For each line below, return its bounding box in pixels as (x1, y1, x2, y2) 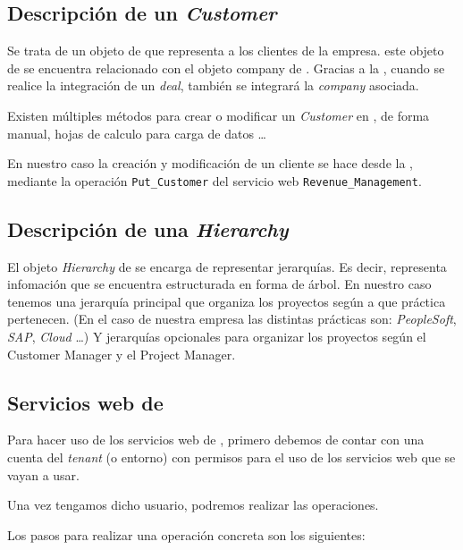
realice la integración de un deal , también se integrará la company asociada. (7, 76, 419, 95)
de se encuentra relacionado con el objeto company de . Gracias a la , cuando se (7, 58, 445, 77)
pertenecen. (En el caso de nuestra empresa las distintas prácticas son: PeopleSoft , (7, 309, 457, 328)
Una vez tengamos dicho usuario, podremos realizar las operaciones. (7, 495, 379, 514)
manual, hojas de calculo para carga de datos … (7, 123, 266, 142)
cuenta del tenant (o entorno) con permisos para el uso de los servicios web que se (7, 447, 456, 466)
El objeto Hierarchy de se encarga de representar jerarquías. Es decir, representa (7, 257, 447, 275)
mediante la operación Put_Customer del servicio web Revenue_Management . (7, 171, 422, 190)
